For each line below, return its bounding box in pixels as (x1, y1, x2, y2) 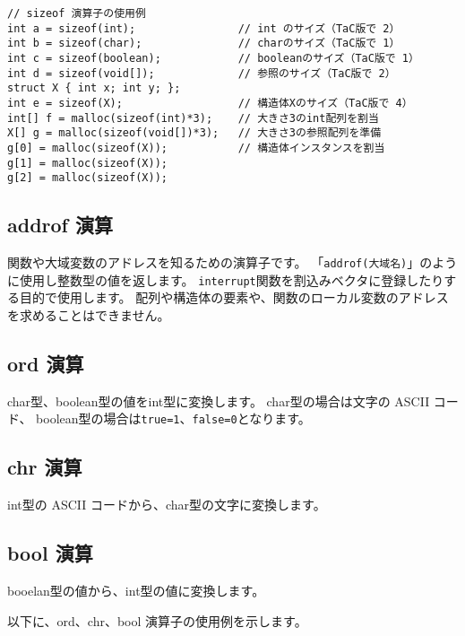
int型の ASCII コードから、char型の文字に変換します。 (7, 495, 326, 514)
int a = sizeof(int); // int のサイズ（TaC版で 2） (7, 22, 400, 35)
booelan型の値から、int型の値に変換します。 (7, 581, 265, 600)
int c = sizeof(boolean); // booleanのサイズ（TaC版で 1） (7, 51, 419, 65)
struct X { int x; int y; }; (7, 82, 181, 95)
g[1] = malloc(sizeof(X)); (7, 156, 168, 170)
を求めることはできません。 (7, 305, 170, 324)
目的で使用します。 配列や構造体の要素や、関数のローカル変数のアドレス (19, 288, 449, 307)
